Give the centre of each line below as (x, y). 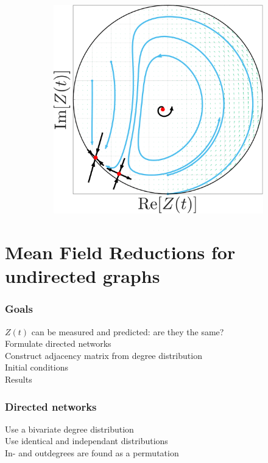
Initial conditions (37, 367)
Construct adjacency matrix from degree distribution (104, 355)
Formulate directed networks (58, 343)
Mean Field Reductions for (120, 252)
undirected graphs (83, 276)
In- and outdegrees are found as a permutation (92, 453)
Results (19, 379)
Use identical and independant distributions (86, 441)
